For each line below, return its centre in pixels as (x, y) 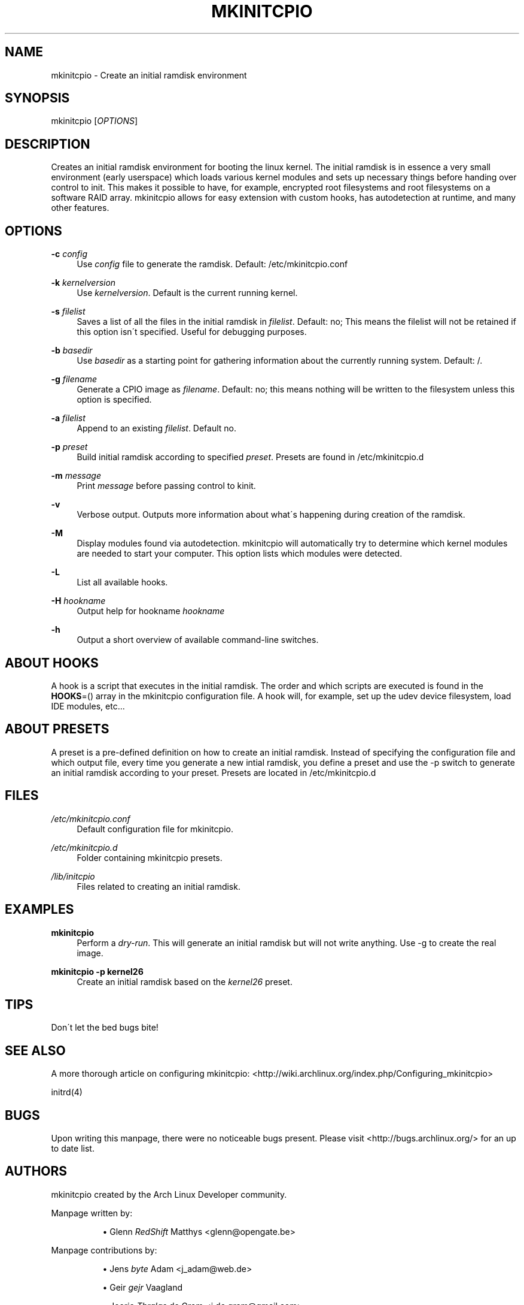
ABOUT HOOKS (52, 663)
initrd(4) (67, 1092)
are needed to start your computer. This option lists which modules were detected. (240, 554)
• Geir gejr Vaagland (143, 1287)
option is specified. (114, 400)
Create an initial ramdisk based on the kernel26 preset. (185, 981)
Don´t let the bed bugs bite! (105, 1028)
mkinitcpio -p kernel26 (97, 971)
